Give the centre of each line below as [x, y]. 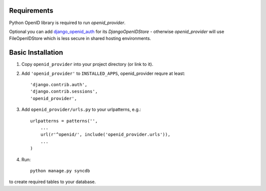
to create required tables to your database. [52, 182]
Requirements [31, 11]
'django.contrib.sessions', [64, 92]
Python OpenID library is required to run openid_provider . [67, 23]
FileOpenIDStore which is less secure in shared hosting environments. [80, 38]
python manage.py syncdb [60, 171]
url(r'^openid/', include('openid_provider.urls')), [105, 135]
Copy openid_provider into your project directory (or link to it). [87, 64]
